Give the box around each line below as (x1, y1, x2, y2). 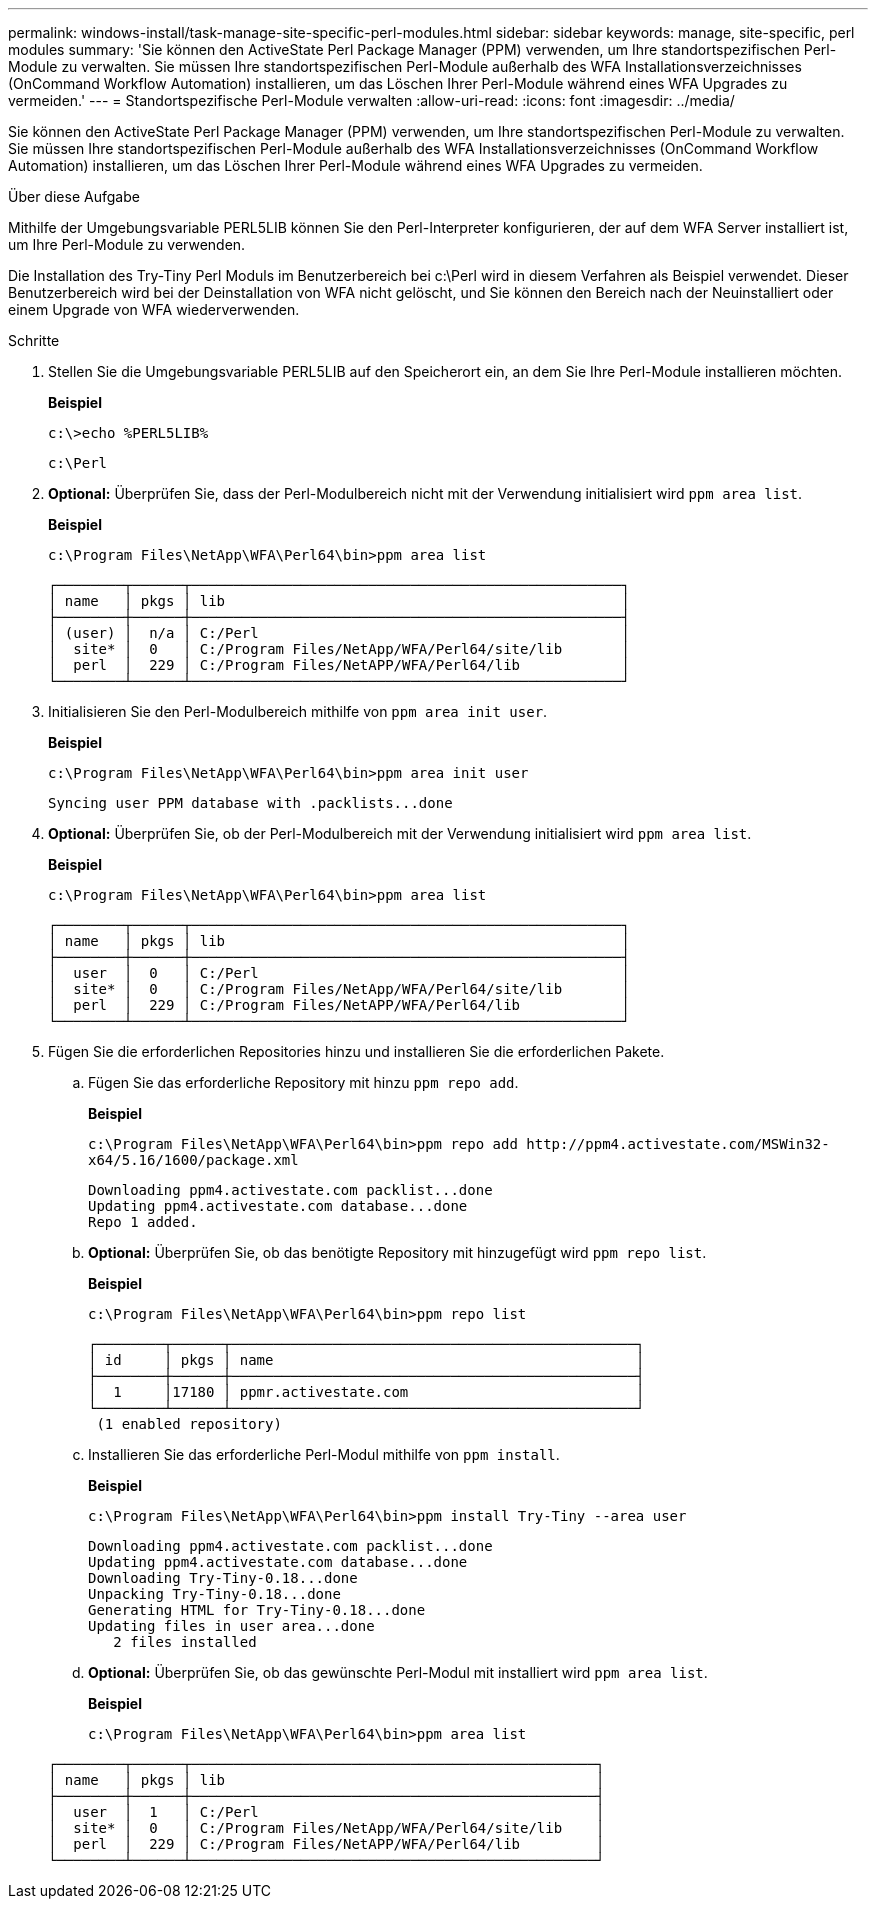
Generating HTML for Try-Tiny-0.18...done (88, 1602, 426, 1618)
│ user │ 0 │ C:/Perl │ (48, 965, 630, 981)
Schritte (8, 332, 60, 349)
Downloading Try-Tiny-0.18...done (88, 1570, 358, 1586)
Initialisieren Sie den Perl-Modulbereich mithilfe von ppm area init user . (48, 703, 548, 720)
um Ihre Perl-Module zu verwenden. (8, 236, 246, 253)
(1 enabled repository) (96, 1416, 282, 1432)
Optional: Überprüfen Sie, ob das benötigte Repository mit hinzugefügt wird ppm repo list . (88, 1244, 707, 1261)
